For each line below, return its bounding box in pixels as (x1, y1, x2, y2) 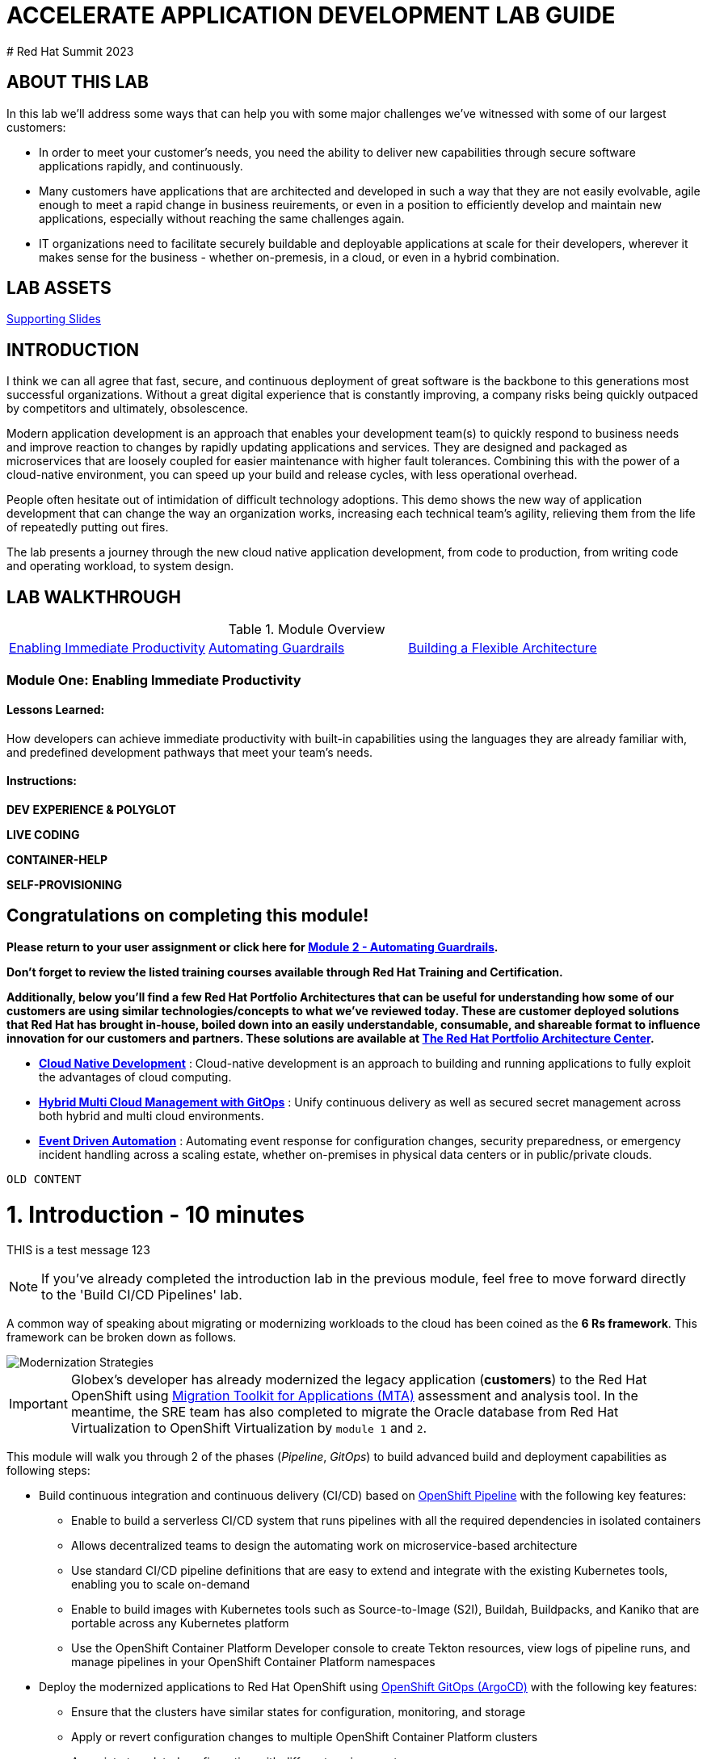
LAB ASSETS (6, 278, 112, 299)
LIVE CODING (6, 827, 80, 842)
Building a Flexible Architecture (408, 640, 597, 657)
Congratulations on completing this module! (6, 905, 369, 926)
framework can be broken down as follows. (6, 1330, 237, 1345)
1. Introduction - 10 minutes (6, 1200, 305, 1228)
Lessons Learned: (6, 703, 105, 717)
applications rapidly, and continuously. (39, 158, 243, 173)
